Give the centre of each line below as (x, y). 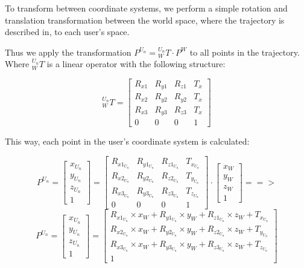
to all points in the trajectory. (245, 52)
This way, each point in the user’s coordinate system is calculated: (127, 141)
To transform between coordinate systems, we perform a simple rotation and (146, 8)
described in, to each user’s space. (67, 32)
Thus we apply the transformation (68, 52)
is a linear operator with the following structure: (136, 64)
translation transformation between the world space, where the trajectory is (145, 20)
